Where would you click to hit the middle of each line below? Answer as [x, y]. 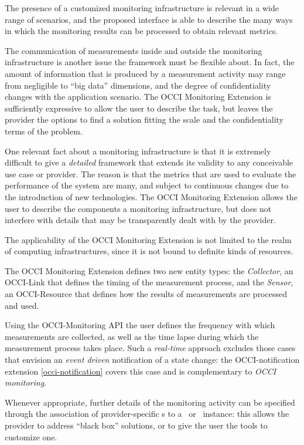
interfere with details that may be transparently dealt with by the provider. [140, 220]
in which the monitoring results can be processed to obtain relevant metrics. [141, 31]
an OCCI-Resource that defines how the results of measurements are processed [146, 294]
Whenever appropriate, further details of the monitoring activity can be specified [150, 402]
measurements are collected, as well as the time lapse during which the [132, 336]
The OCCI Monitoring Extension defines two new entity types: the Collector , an [149, 270]
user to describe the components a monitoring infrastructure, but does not [138, 208]
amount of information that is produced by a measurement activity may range [145, 73]
